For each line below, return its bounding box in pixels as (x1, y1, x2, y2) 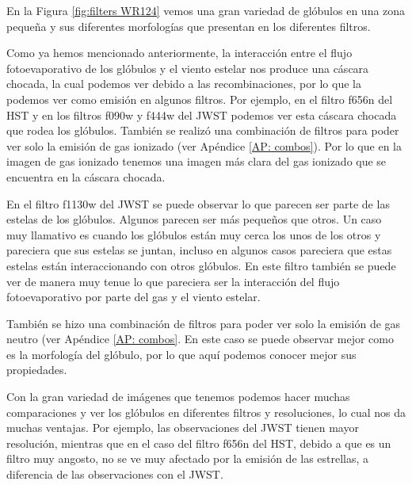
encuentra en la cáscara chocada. (6, 168, 166, 185)
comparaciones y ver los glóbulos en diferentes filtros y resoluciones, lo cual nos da (6, 403, 406, 420)
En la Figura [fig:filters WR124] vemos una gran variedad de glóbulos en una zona (6, 2, 406, 18)
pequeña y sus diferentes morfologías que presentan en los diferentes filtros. (6, 17, 371, 34)
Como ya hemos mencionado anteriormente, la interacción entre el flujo (6, 44, 353, 61)
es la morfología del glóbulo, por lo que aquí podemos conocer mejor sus (6, 346, 357, 362)
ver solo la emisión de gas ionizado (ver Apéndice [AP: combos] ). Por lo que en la (6, 137, 402, 154)
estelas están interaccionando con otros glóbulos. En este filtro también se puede (6, 257, 396, 273)
